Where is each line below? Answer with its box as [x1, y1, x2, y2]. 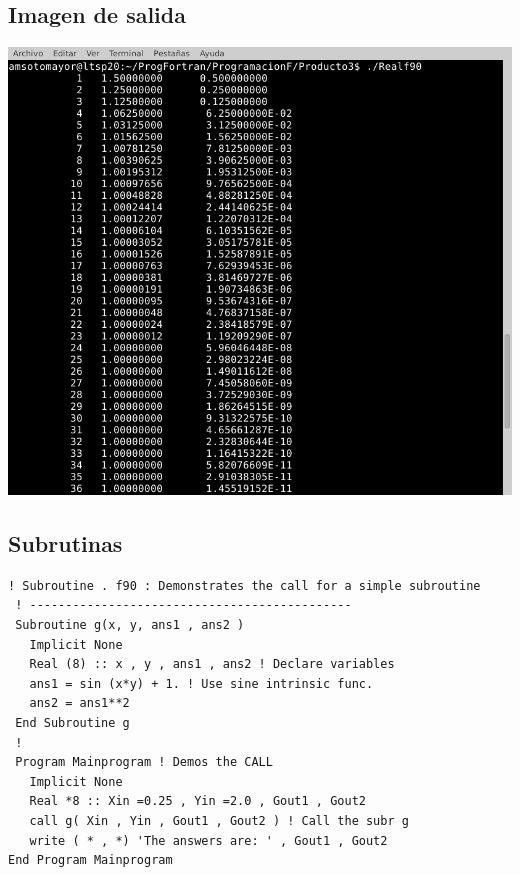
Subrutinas [8, 528, 123, 559]
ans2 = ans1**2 [29, 696, 130, 711]
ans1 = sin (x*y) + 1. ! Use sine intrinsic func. [29, 676, 374, 691]
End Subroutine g [15, 716, 130, 731]
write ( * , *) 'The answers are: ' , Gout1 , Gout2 [29, 833, 388, 848]
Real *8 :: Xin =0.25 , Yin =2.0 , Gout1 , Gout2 [29, 794, 366, 809]
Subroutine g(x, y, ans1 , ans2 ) [15, 618, 245, 633]
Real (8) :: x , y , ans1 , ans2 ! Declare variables [29, 657, 395, 672]
